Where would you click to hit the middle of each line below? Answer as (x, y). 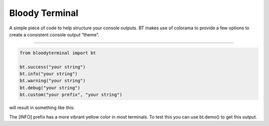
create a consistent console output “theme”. (54, 34)
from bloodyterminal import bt (58, 53)
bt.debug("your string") (50, 88)
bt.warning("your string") (53, 81)
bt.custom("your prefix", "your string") (71, 95)
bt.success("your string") (53, 67)
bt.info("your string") (49, 74)
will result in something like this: (42, 108)
